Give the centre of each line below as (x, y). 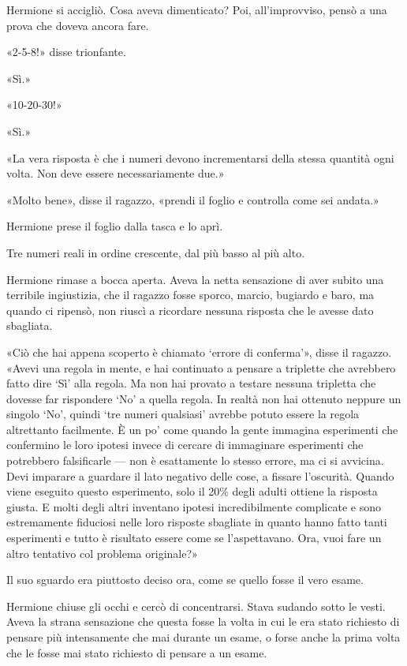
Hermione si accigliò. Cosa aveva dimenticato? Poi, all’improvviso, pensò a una (197, 9)
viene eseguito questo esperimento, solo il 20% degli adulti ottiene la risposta (192, 491)
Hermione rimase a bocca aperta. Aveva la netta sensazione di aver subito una (195, 279)
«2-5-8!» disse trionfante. (66, 52)
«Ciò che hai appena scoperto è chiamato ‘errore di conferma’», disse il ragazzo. (199, 352)
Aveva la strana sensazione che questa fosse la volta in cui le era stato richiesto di (203, 621)
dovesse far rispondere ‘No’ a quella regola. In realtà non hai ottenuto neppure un (204, 398)
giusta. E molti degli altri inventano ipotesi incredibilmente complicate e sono (194, 506)
